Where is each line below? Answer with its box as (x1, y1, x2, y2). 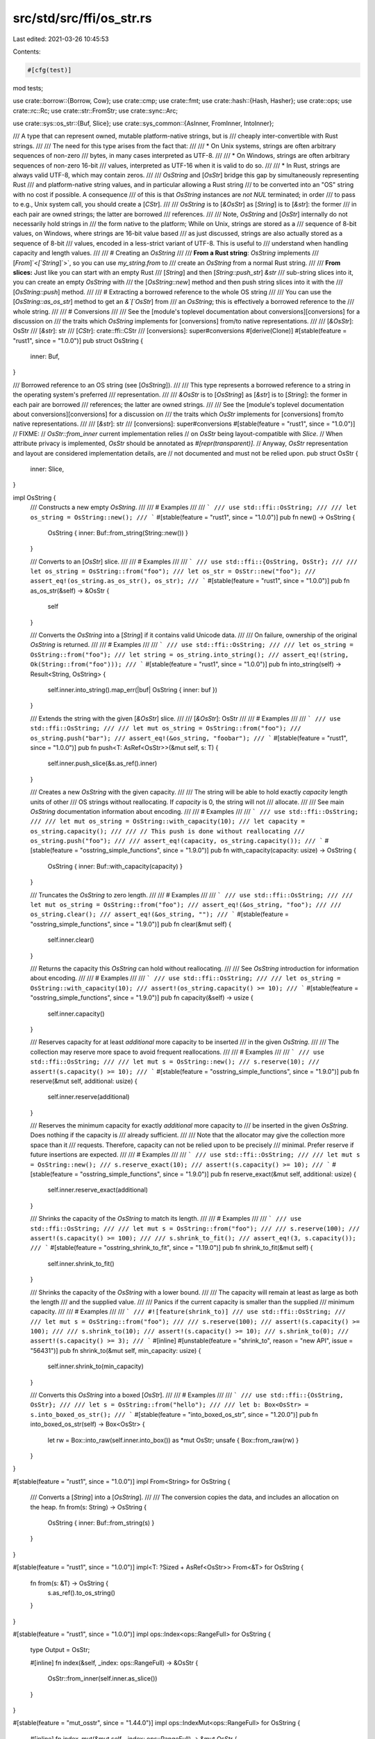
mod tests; (12, 83, 44, 92)
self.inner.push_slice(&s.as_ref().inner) (47, 759, 158, 768)
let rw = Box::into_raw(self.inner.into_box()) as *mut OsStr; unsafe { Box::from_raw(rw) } (47, 1436, 299, 1444)
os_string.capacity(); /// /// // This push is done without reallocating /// (30, 827, 306, 835)
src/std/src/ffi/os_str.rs (12, 10, 152, 26)
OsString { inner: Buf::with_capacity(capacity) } (47, 862, 183, 870)
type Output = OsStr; (30, 1646, 90, 1654)
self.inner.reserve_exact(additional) (47, 1186, 149, 1194)
